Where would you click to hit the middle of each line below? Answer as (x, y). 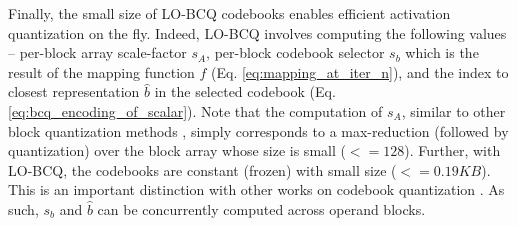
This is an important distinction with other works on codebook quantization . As (256, 189)
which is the (442, 52)
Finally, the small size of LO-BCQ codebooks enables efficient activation (229, 13)
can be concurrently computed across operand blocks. (261, 208)
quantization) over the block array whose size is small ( (177, 150)
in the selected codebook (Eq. (245, 91)
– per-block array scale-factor (97, 52)
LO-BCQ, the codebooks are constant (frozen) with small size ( (202, 169)
